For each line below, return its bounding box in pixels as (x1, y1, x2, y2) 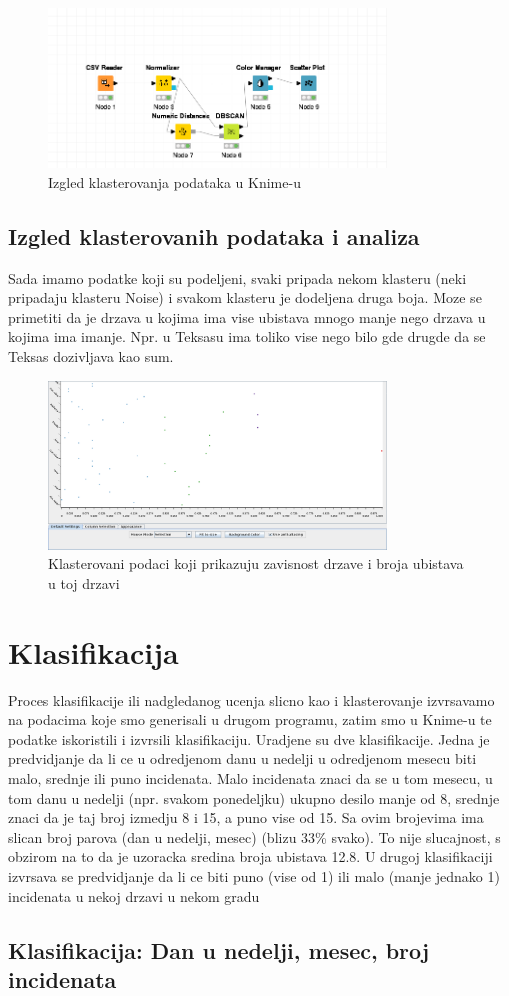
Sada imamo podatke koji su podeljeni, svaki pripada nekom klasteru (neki (8, 267, 467, 288)
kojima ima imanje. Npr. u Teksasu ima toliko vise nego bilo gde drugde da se (8, 326, 486, 347)
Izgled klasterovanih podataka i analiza (8, 220, 420, 251)
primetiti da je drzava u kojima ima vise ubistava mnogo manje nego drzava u (8, 306, 486, 327)
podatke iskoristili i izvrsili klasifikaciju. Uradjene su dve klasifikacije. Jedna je (8, 728, 490, 749)
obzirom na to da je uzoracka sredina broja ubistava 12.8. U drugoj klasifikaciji (8, 846, 493, 867)
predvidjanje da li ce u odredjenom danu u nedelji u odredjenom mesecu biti (8, 748, 477, 769)
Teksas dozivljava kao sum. (8, 345, 174, 366)
